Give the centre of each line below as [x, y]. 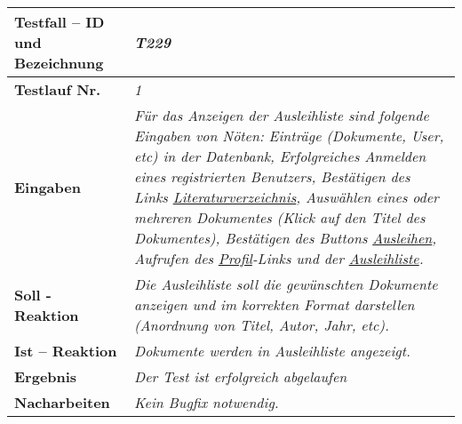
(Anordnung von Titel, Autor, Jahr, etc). [262, 325]
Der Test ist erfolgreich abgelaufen [241, 376]
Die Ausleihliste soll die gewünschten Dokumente [286, 284]
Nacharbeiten [62, 402]
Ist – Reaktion [66, 351]
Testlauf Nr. [58, 89]
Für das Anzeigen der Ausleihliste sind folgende [282, 115]
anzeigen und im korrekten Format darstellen [275, 304]
